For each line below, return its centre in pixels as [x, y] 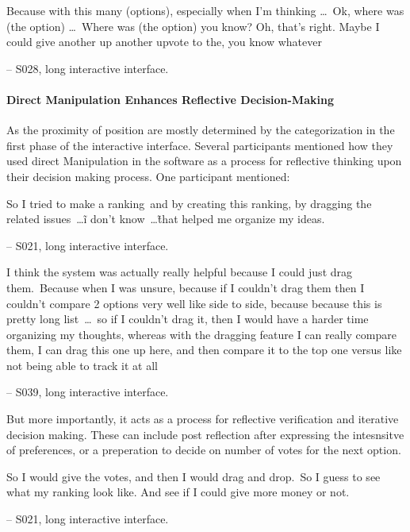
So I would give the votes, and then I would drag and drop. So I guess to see [194, 476]
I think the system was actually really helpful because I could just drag [180, 272]
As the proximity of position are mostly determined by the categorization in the [201, 130]
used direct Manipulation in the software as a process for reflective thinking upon [204, 161]
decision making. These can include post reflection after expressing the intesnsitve [205, 434]
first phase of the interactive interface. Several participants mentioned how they [200, 145]
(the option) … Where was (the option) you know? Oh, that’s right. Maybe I [193, 26]
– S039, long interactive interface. [88, 392]
